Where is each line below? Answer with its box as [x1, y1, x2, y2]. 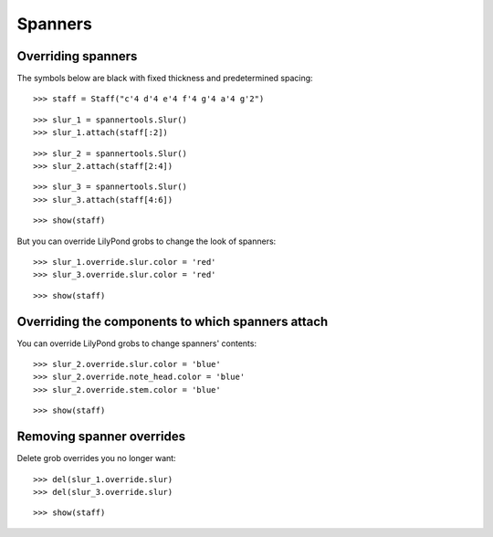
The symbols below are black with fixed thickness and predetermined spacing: [16, 73, 314, 84]
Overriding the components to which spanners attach [16, 313, 329, 329]
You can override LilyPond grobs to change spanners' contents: [16, 338, 257, 349]
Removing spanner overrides [16, 429, 186, 445]
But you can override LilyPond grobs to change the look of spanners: [16, 236, 277, 247]
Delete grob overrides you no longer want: [16, 453, 177, 464]
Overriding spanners [16, 48, 138, 64]
